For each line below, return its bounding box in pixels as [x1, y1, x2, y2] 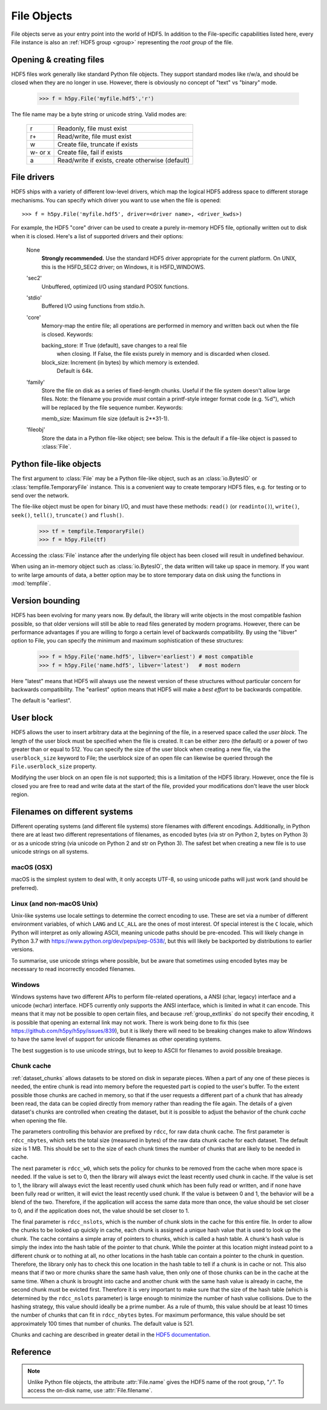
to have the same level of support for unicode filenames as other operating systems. [11, 1035, 222, 1043]
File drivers [11, 172, 54, 182]
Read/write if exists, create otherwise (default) [58, 156, 190, 164]
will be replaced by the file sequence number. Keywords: [41, 404, 183, 411]
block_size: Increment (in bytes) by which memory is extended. [41, 358, 199, 366]
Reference [11, 1346, 51, 1357]
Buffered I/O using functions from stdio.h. [41, 302, 145, 310]
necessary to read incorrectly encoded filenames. [11, 966, 136, 973]
